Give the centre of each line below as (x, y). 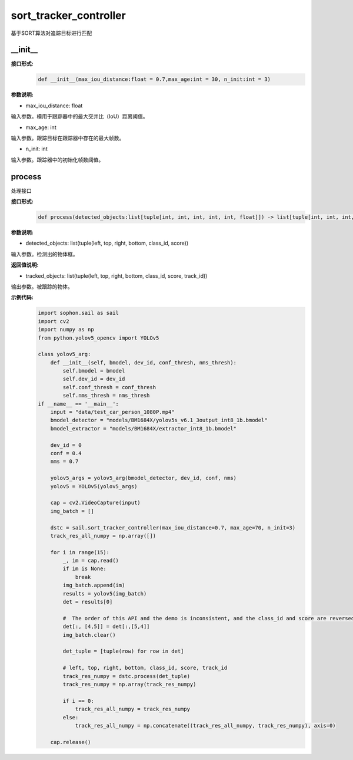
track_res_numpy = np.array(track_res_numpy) (129, 684)
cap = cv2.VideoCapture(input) (95, 503)
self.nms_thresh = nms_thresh (106, 396)
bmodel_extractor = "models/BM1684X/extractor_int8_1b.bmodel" (144, 428)
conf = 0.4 (66, 453)
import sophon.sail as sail (78, 313)
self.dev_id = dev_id (94, 379)
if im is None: (85, 569)
